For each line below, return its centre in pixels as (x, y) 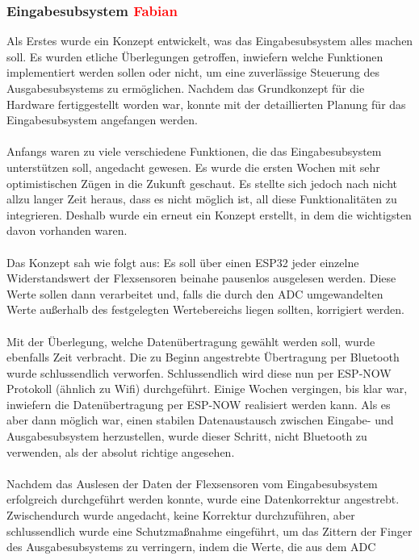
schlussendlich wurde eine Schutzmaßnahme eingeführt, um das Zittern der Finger (209, 531)
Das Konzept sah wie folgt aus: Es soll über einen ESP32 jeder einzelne (183, 262)
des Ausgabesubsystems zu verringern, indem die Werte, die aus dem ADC (191, 547)
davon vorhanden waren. (67, 230)
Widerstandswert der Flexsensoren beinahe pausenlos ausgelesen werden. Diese (201, 278)
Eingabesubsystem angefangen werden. (102, 120)
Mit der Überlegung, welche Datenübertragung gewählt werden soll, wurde (191, 341)
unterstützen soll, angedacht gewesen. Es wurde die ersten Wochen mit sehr (193, 167)
